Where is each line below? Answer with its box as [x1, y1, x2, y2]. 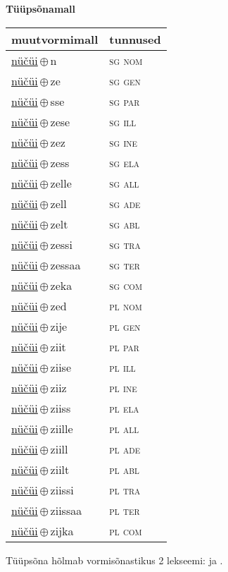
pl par [109, 338, 139, 355]
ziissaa [50, 501, 82, 518]
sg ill [109, 113, 137, 130]
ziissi [50, 481, 74, 498]
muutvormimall [11, 30, 99, 47]
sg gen [109, 72, 141, 89]
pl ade [109, 440, 141, 457]
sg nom [109, 51, 143, 68]
